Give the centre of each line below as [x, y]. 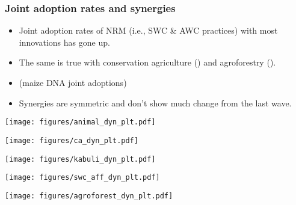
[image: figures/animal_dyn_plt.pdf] [80, 122]
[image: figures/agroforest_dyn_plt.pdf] [89, 196]
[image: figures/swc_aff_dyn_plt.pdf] [82, 178]
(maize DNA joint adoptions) [73, 82]
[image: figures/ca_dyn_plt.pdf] [72, 140]
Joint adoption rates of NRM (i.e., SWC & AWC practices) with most [148, 30]
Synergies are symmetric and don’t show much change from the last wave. [155, 102]
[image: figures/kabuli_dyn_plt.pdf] [80, 159]
